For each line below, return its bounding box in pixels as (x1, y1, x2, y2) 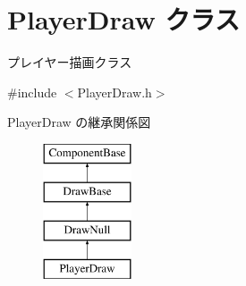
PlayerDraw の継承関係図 (7, 113, 151, 131)
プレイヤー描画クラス (7, 53, 132, 71)
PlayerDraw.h (77, 82, 152, 101)
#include (7, 82, 57, 101)
